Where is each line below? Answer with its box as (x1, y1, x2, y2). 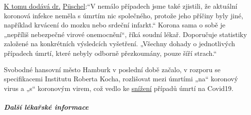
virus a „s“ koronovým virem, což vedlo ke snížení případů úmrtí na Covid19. (4, 83, 234, 93)
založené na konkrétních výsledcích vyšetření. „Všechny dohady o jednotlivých (4, 38, 235, 49)
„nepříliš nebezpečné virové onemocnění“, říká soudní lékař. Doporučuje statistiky (4, 29, 247, 39)
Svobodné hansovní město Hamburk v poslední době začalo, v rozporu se (4, 64, 220, 74)
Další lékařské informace (4, 102, 89, 112)
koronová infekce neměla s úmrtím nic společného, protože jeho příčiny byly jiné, (4, 10, 243, 20)
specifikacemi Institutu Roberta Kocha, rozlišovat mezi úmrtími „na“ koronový (4, 74, 238, 84)
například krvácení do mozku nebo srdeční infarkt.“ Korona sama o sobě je (4, 20, 226, 30)
